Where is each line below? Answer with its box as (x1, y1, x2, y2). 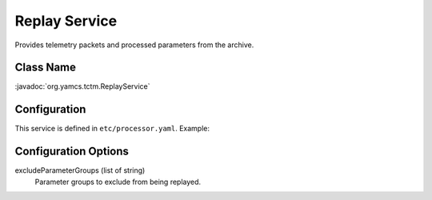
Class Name (14, 61, 76, 74)
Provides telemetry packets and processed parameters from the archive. (14, 40, 254, 50)
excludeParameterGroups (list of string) (14, 166, 146, 175)
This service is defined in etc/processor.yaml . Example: (14, 124, 210, 134)
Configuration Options (14, 145, 130, 158)
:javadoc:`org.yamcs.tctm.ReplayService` (14, 82, 150, 91)
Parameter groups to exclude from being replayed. (34, 177, 202, 186)
